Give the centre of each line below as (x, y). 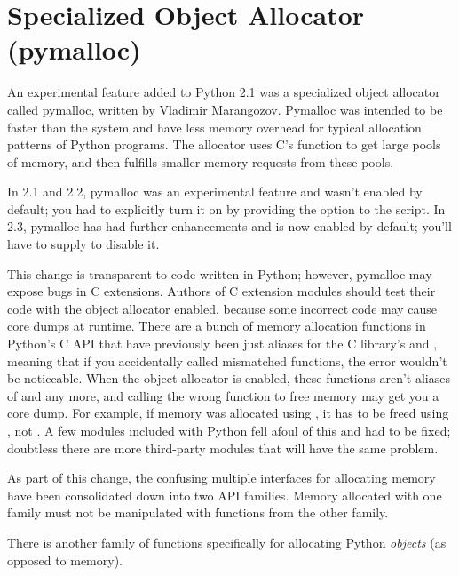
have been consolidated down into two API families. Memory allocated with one (225, 495)
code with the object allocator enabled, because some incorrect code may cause (222, 308)
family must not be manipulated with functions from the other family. (198, 512)
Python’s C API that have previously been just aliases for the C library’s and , (222, 344)
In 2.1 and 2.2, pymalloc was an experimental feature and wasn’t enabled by (215, 192)
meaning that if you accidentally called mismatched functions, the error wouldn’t (227, 360)
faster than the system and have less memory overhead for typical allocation (214, 127)
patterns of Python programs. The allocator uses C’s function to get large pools (224, 144)
